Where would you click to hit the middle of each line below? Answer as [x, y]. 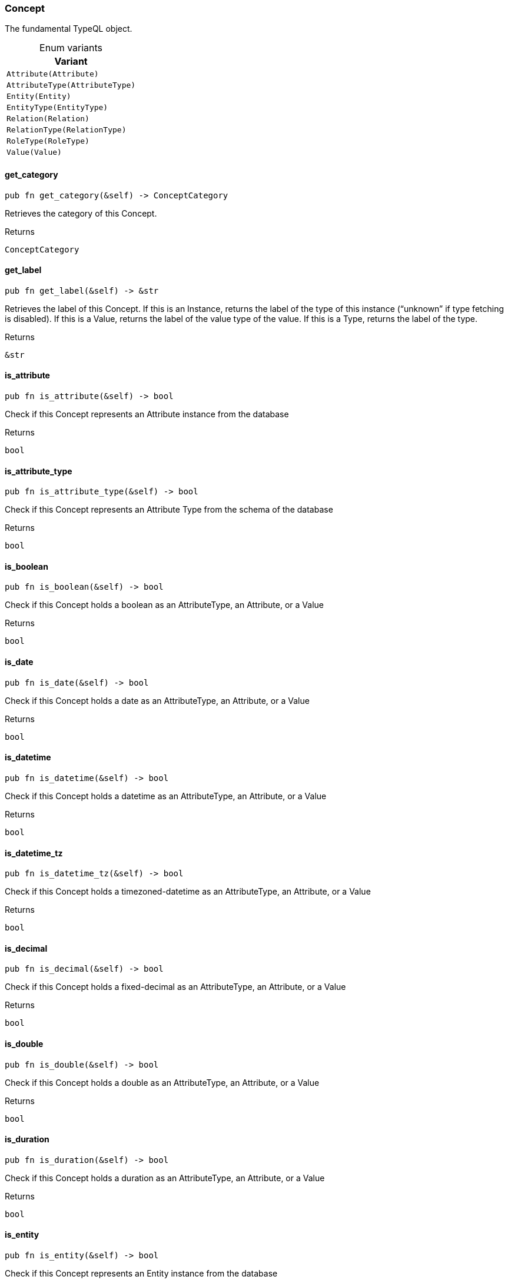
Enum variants [71, 48]
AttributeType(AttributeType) [71, 85]
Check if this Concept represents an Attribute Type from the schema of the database [169, 510]
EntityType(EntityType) [57, 108]
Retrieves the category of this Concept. [81, 213]
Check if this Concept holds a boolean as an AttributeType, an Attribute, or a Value [164, 605]
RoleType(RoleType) [48, 141]
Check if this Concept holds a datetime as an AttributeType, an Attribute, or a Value [166, 796]
